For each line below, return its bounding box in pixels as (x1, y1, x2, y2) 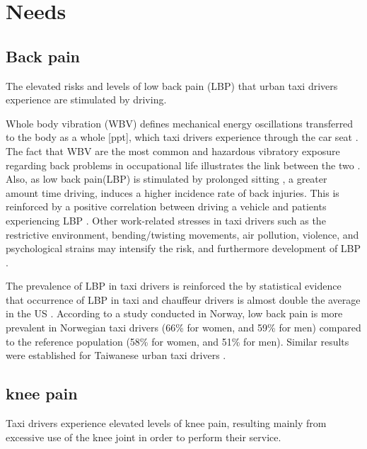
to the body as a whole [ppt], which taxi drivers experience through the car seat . (6, 130, 359, 144)
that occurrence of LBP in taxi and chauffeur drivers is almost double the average (6, 292, 361, 307)
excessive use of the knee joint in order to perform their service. (6, 429, 281, 444)
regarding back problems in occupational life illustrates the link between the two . (6, 157, 361, 172)
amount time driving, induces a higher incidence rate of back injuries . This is (6, 185, 339, 200)
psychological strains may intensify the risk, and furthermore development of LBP (6, 241, 361, 256)
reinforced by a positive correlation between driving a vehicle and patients (6, 199, 327, 214)
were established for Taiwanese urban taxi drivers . (6, 348, 226, 363)
